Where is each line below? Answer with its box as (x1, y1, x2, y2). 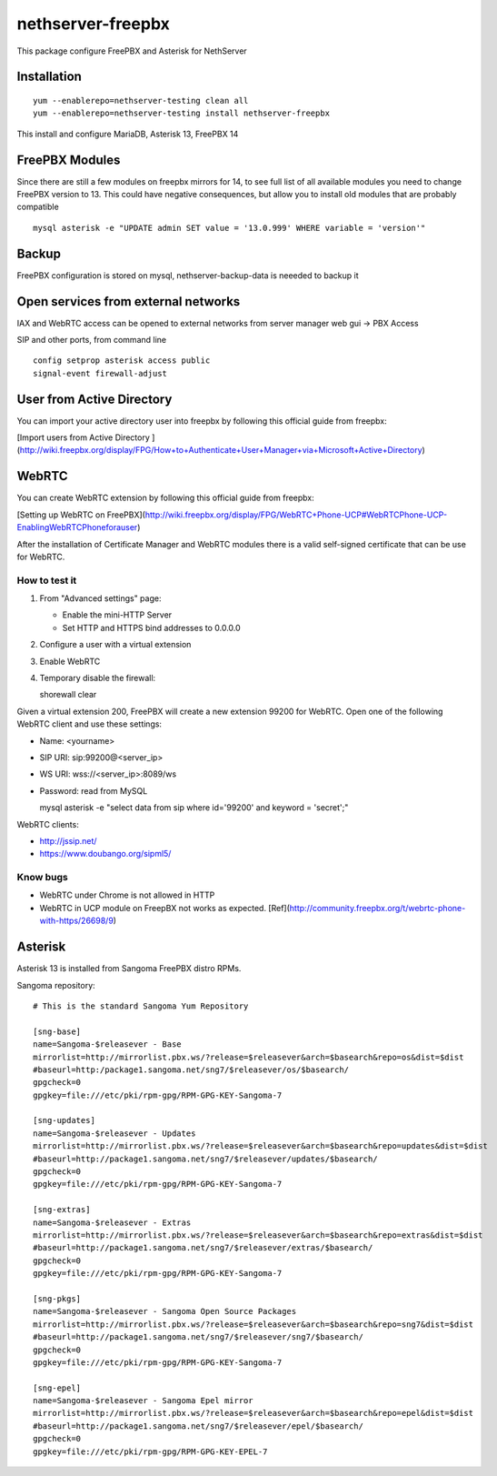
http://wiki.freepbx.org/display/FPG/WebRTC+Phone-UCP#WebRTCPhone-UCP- (144, 509, 448, 520)
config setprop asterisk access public (33, 356, 211, 366)
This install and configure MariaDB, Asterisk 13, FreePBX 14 (16, 128, 239, 139)
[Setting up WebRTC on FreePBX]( (16, 509, 145, 520)
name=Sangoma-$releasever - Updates (33, 1128, 196, 1139)
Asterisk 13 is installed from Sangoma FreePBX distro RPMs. (16, 963, 242, 974)
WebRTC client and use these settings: (16, 718, 163, 729)
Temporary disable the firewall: (39, 673, 156, 684)
